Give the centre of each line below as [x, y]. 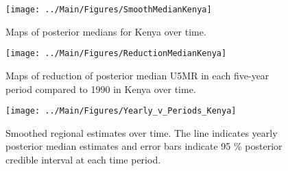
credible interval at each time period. [83, 159]
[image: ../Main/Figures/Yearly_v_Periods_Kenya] [121, 111]
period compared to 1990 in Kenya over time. [101, 89]
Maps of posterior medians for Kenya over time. [106, 31]
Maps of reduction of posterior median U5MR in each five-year [137, 75]
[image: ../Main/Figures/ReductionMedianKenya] [116, 54]
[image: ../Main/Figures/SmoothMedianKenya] [109, 10]
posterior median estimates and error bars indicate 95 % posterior [144, 146]
